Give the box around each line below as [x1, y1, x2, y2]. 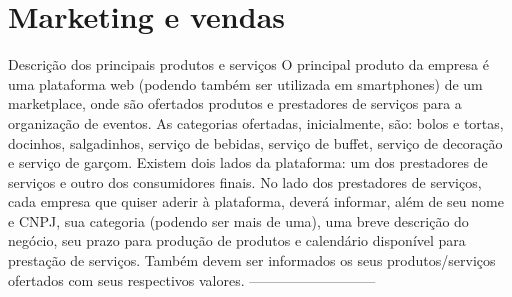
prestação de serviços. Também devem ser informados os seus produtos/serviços [8, 250, 496, 271]
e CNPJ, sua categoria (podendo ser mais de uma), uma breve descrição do [8, 210, 469, 231]
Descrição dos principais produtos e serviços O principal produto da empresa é [8, 54, 489, 75]
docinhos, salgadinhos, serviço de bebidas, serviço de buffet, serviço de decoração [8, 132, 503, 153]
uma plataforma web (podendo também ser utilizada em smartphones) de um [8, 73, 483, 94]
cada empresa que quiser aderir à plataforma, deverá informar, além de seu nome [8, 191, 504, 212]
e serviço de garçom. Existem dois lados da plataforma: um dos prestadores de [8, 152, 488, 173]
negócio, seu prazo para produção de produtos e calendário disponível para [8, 230, 466, 251]
